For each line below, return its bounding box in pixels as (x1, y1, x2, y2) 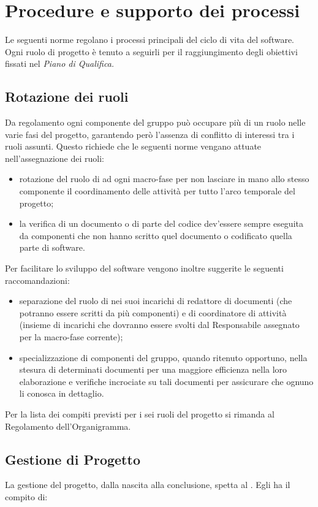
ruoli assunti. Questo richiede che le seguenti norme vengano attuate (5, 140, 262, 153)
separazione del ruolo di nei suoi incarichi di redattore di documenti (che (19, 294, 292, 307)
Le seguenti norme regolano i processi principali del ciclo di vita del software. (5, 33, 295, 46)
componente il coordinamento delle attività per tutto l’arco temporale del (19, 185, 295, 197)
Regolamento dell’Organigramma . (5, 419, 131, 432)
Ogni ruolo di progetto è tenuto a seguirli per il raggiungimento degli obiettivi (5, 45, 298, 58)
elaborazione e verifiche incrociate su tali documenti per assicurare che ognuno (19, 375, 314, 387)
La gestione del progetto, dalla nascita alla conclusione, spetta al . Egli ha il (5, 478, 290, 491)
